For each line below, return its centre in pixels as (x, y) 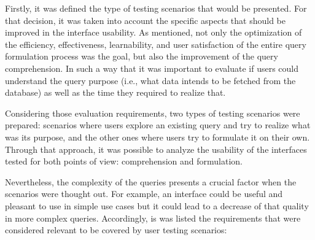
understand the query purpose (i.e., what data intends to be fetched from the (150, 80)
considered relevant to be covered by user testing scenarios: (116, 230)
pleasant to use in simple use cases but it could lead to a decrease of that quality (157, 205)
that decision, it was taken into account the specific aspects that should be (145, 20)
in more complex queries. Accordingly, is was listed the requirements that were (153, 218)
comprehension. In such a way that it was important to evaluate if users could (152, 68)
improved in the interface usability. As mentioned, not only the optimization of (154, 32)
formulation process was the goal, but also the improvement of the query (142, 56)
